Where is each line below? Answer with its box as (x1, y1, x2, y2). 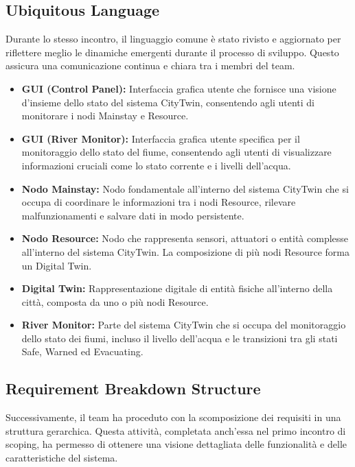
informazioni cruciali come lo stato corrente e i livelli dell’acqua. (21, 158, 291, 172)
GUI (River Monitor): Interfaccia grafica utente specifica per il (21, 131, 300, 145)
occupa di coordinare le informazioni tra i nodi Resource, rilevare (21, 195, 296, 209)
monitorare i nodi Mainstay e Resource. (21, 108, 189, 123)
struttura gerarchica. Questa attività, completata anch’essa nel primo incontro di (5, 423, 346, 438)
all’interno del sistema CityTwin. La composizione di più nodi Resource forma (21, 244, 350, 259)
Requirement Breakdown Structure (5, 378, 261, 399)
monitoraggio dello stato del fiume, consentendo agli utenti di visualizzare (21, 145, 332, 159)
